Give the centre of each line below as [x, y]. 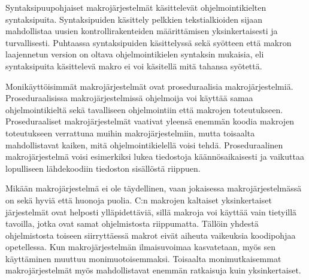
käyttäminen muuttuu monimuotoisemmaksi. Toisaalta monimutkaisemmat [143, 258]
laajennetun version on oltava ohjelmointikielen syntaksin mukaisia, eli [135, 54]
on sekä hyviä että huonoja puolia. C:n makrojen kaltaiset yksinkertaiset [139, 200]
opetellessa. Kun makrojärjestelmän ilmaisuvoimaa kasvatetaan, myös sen [140, 247]
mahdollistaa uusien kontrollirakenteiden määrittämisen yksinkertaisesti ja [142, 31]
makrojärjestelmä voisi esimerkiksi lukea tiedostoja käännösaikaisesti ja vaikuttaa [155, 156]
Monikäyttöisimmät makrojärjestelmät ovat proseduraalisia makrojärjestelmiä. [149, 86]
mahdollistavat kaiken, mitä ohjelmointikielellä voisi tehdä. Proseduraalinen [144, 144]
